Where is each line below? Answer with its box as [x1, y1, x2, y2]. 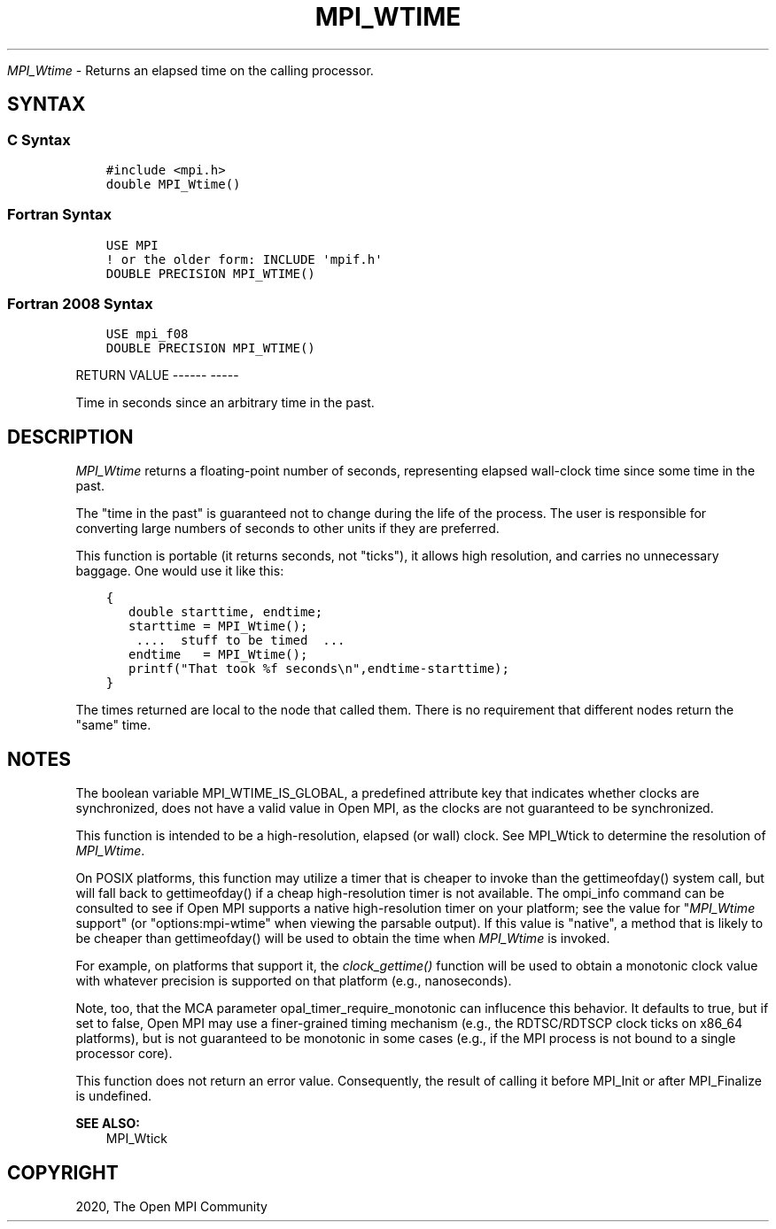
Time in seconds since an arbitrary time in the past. [75, 395, 375, 411]
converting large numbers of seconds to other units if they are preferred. [75, 521, 500, 537]
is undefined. [75, 1088, 152, 1104]
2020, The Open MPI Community [75, 1199, 268, 1214]
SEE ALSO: [75, 1116, 140, 1132]
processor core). [75, 1046, 173, 1062]
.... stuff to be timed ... [136, 633, 345, 648]
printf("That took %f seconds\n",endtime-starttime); [128, 661, 509, 676]
